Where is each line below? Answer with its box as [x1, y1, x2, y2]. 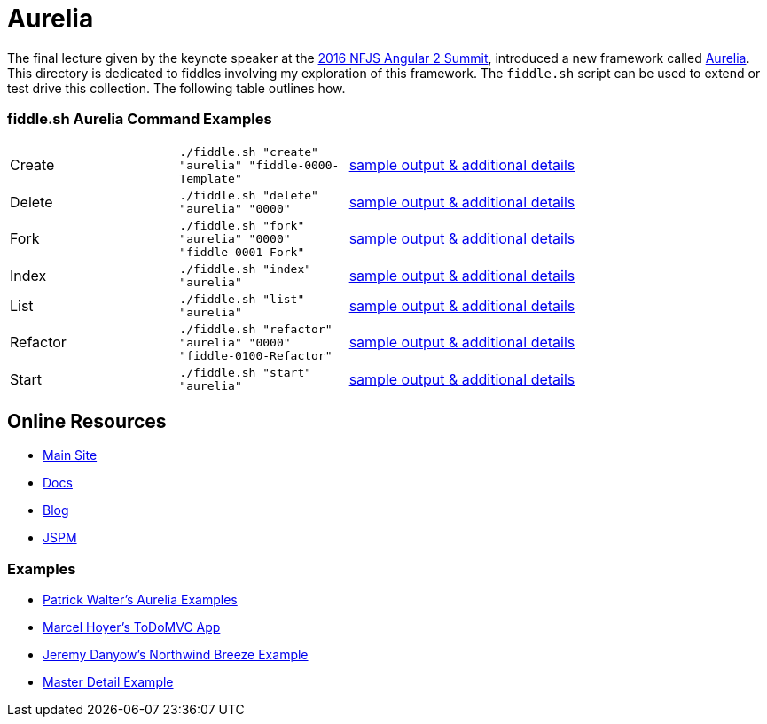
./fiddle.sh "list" [179, 292, 305, 306]
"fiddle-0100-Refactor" [179, 348, 333, 362]
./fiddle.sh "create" [179, 144, 318, 159]
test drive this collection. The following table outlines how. [7, 80, 346, 96]
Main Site [43, 448, 98, 463]
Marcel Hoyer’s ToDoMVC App [43, 619, 221, 635]
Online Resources [7, 409, 167, 432]
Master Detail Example [43, 674, 174, 690]
